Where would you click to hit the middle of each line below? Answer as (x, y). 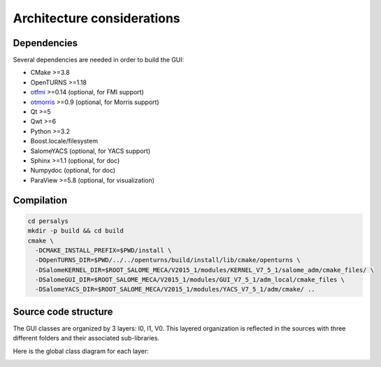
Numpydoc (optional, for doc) (73, 171)
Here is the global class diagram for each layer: (81, 351)
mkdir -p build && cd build (76, 231)
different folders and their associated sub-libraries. (86, 338)
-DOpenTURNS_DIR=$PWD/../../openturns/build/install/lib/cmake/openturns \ (168, 260)
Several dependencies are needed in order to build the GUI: (99, 60)
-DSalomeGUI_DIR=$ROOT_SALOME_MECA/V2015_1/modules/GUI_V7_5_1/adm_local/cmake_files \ (190, 280)
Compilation (40, 200)
